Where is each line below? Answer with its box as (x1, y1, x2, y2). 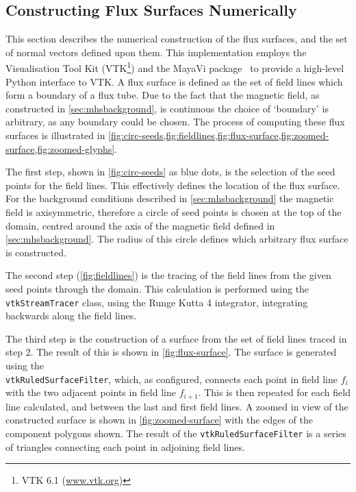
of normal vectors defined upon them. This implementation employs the (5, 45, 307, 59)
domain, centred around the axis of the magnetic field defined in (5, 218, 275, 232)
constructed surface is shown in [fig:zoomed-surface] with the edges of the (5, 413, 313, 427)
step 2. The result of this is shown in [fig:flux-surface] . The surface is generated (5, 345, 337, 359)
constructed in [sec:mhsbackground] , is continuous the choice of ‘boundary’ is (5, 101, 329, 115)
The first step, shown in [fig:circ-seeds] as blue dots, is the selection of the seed (5, 164, 335, 179)
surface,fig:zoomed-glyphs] (5, 141, 115, 156)
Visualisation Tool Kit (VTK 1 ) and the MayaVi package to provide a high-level (5, 59, 344, 75)
